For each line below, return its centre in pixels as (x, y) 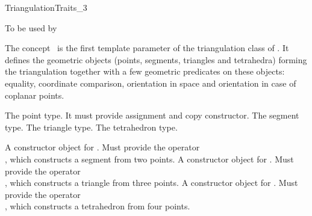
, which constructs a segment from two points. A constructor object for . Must (149, 159)
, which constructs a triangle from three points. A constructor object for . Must (151, 183)
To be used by (31, 27)
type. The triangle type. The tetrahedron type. (91, 127)
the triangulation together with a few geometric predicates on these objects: (145, 71)
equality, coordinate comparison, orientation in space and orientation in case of (151, 83)
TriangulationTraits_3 (46, 7)
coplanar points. (35, 95)
